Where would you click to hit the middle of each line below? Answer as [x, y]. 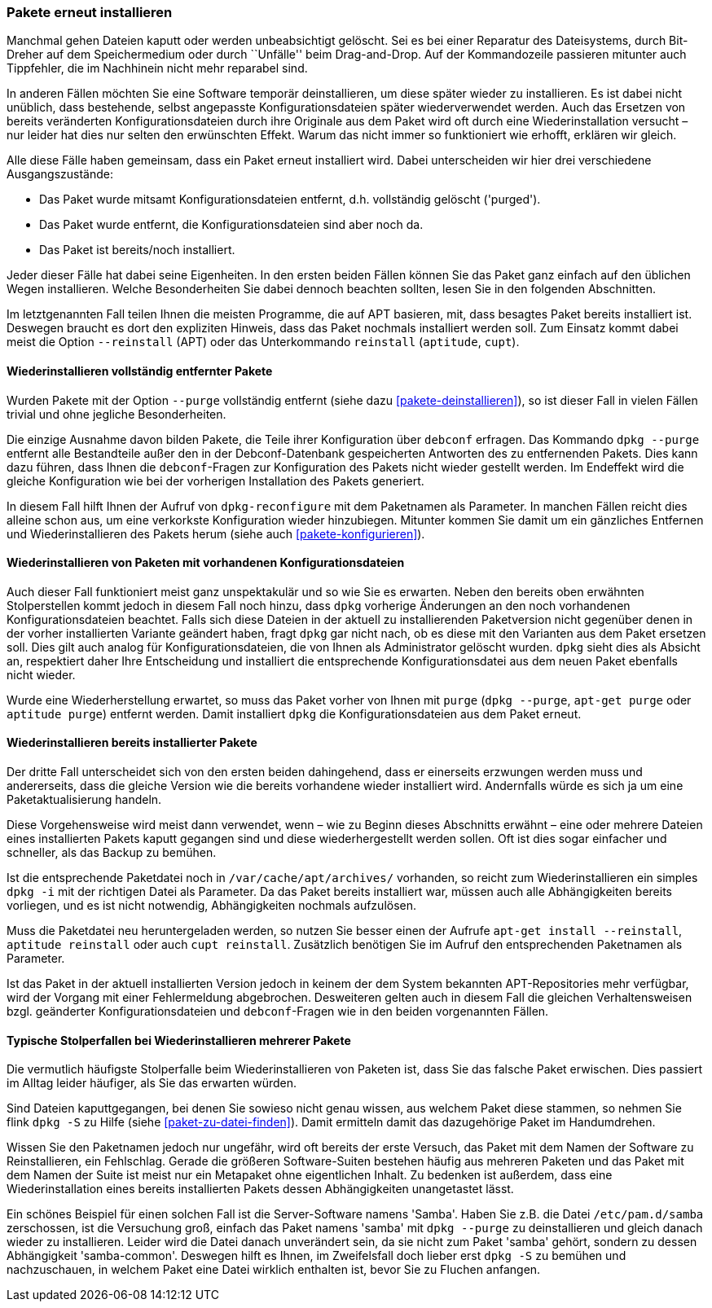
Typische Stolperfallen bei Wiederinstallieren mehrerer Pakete [179, 1040]
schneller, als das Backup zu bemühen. [112, 853]
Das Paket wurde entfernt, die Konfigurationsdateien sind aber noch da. [231, 225]
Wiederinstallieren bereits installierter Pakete [132, 743]
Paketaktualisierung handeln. [84, 800]
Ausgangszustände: [60, 174]
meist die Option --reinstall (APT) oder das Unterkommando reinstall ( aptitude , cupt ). [263, 342]
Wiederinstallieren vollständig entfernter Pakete [140, 371]
